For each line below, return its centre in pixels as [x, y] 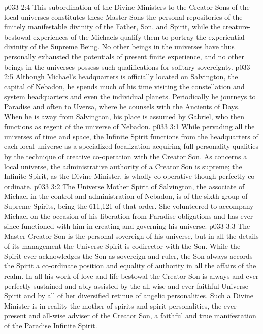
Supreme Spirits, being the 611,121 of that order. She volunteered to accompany [129, 206]
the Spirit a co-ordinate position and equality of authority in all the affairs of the [130, 266]
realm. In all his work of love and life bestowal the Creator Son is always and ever [131, 276]
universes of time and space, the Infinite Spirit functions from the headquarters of [131, 136]
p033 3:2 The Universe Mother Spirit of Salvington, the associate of [139, 186]
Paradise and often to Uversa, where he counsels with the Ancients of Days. [122, 106]
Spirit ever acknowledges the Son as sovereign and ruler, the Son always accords [128, 255]
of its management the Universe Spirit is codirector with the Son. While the [122, 246]
